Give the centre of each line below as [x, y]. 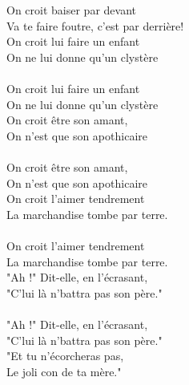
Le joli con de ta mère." [64, 371]
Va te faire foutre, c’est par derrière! [95, 25]
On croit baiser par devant [71, 10]
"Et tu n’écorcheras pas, [65, 356]
